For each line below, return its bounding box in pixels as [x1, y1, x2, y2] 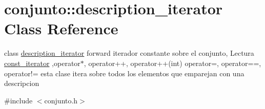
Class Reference [4, 18, 118, 39]
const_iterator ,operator [4, 57, 80, 68]
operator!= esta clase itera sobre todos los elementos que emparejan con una [4, 68, 244, 78]
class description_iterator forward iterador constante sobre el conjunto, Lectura [4, 48, 254, 58]
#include [4, 95, 33, 105]
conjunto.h [44, 95, 78, 105]
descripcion [4, 78, 39, 89]
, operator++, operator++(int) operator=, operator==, [84, 57, 261, 68]
